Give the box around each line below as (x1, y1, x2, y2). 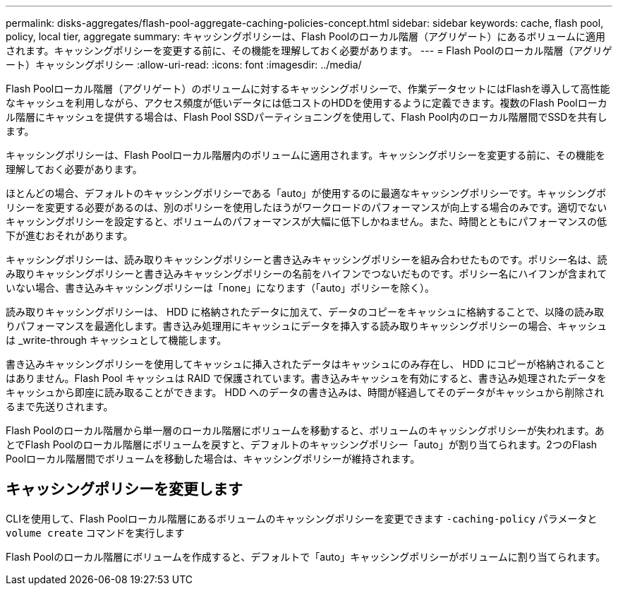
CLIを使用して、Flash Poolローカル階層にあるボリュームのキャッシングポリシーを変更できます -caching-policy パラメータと (6, 512, 598, 525)
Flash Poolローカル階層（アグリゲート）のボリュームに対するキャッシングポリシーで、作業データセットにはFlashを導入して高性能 (6, 83, 610, 95)
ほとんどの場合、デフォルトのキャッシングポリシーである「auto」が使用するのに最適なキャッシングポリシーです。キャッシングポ (6, 187, 607, 199)
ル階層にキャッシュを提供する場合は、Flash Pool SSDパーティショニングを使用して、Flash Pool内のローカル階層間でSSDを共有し (6, 111, 607, 123)
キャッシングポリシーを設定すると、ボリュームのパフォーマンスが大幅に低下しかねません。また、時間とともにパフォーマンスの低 (6, 215, 607, 227)
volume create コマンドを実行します (6, 526, 185, 539)
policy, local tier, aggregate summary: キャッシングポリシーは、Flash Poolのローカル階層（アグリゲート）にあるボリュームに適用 (6, 30, 605, 42)
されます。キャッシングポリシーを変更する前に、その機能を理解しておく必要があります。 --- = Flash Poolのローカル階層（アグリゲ (6, 44, 612, 56)
